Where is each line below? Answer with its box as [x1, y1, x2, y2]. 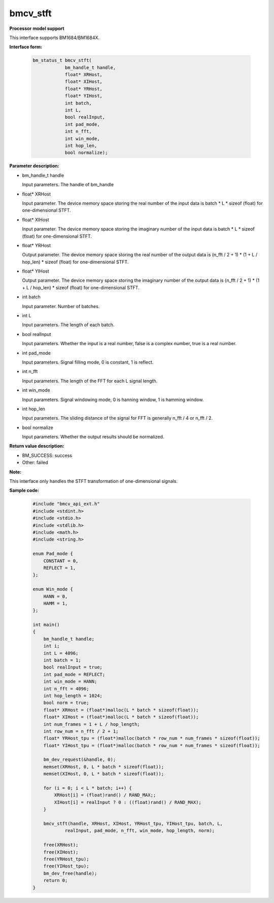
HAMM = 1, [43, 600, 68, 606]
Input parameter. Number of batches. [22, 303, 100, 309]
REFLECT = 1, [43, 565, 76, 571]
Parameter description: [9, 163, 59, 169]
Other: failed [22, 459, 48, 465]
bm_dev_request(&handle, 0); [43, 757, 116, 762]
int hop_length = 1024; [43, 693, 102, 698]
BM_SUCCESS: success [22, 452, 73, 458]
